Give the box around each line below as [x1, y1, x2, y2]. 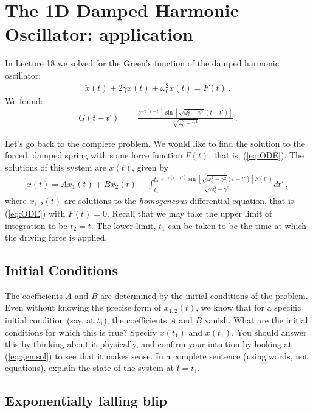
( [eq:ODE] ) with [5, 206, 66, 219]
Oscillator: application [5, 21, 193, 46]
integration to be [5, 219, 67, 231]
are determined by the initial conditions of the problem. [100, 289, 308, 302]
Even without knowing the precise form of [5, 301, 162, 314]
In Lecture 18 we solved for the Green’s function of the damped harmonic [5, 57, 279, 69]
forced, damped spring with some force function [5, 149, 182, 161]
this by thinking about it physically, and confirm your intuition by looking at [5, 337, 292, 350]
